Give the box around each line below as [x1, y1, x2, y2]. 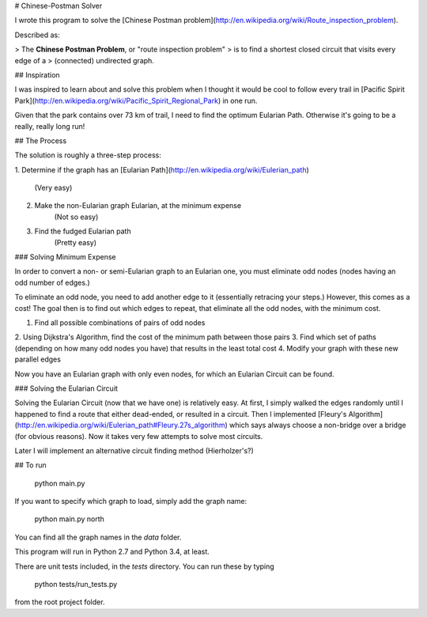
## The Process [14, 135, 67, 146]
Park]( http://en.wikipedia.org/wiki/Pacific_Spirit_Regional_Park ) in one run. [14, 96, 258, 105]
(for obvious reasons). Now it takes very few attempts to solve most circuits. [14, 431, 263, 441]
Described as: [14, 30, 60, 40]
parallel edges [14, 354, 61, 364]
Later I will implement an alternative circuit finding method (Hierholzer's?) [14, 445, 255, 455]
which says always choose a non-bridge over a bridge [229, 420, 406, 430]
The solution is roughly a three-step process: [14, 150, 161, 160]
